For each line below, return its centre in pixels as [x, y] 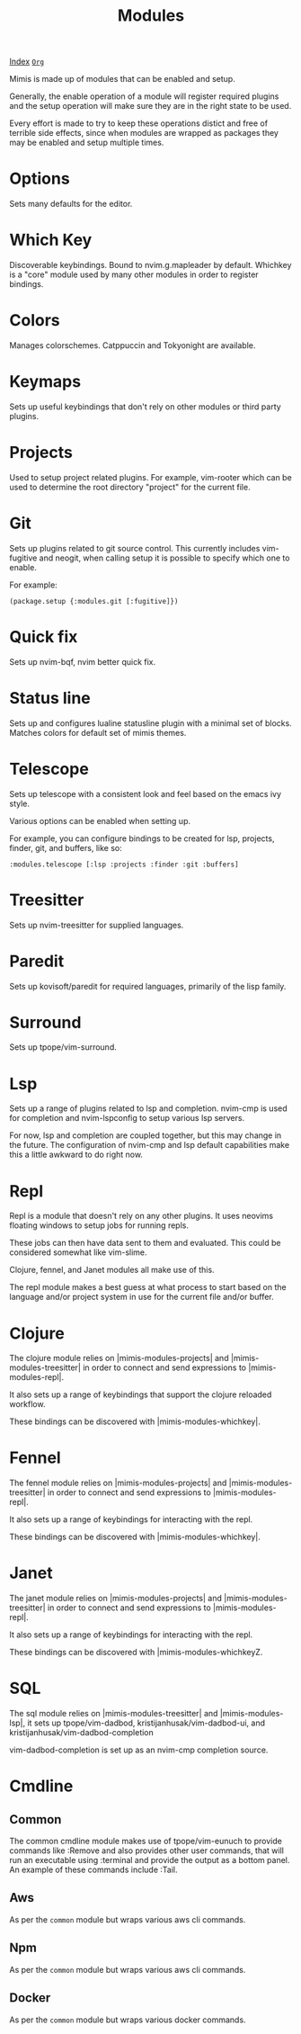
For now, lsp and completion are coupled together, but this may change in [146, 1135]
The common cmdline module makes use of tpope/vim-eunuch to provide [146, 1841]
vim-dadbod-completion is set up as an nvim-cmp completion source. [139, 1750]
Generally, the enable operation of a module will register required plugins [144, 96]
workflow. [27, 1404]
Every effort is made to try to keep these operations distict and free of [138, 123]
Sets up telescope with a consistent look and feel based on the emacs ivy [145, 793]
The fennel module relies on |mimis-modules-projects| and [118, 1483]
